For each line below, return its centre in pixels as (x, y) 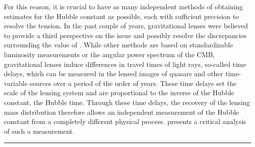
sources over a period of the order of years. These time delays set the (133, 83)
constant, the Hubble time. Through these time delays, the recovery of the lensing (127, 102)
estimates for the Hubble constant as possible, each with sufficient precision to (121, 16)
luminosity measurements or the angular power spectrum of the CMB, (110, 54)
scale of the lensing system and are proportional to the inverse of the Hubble (119, 93)
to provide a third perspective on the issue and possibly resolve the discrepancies (125, 35)
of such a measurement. (39, 131)
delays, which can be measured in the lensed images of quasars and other (114, 73)
